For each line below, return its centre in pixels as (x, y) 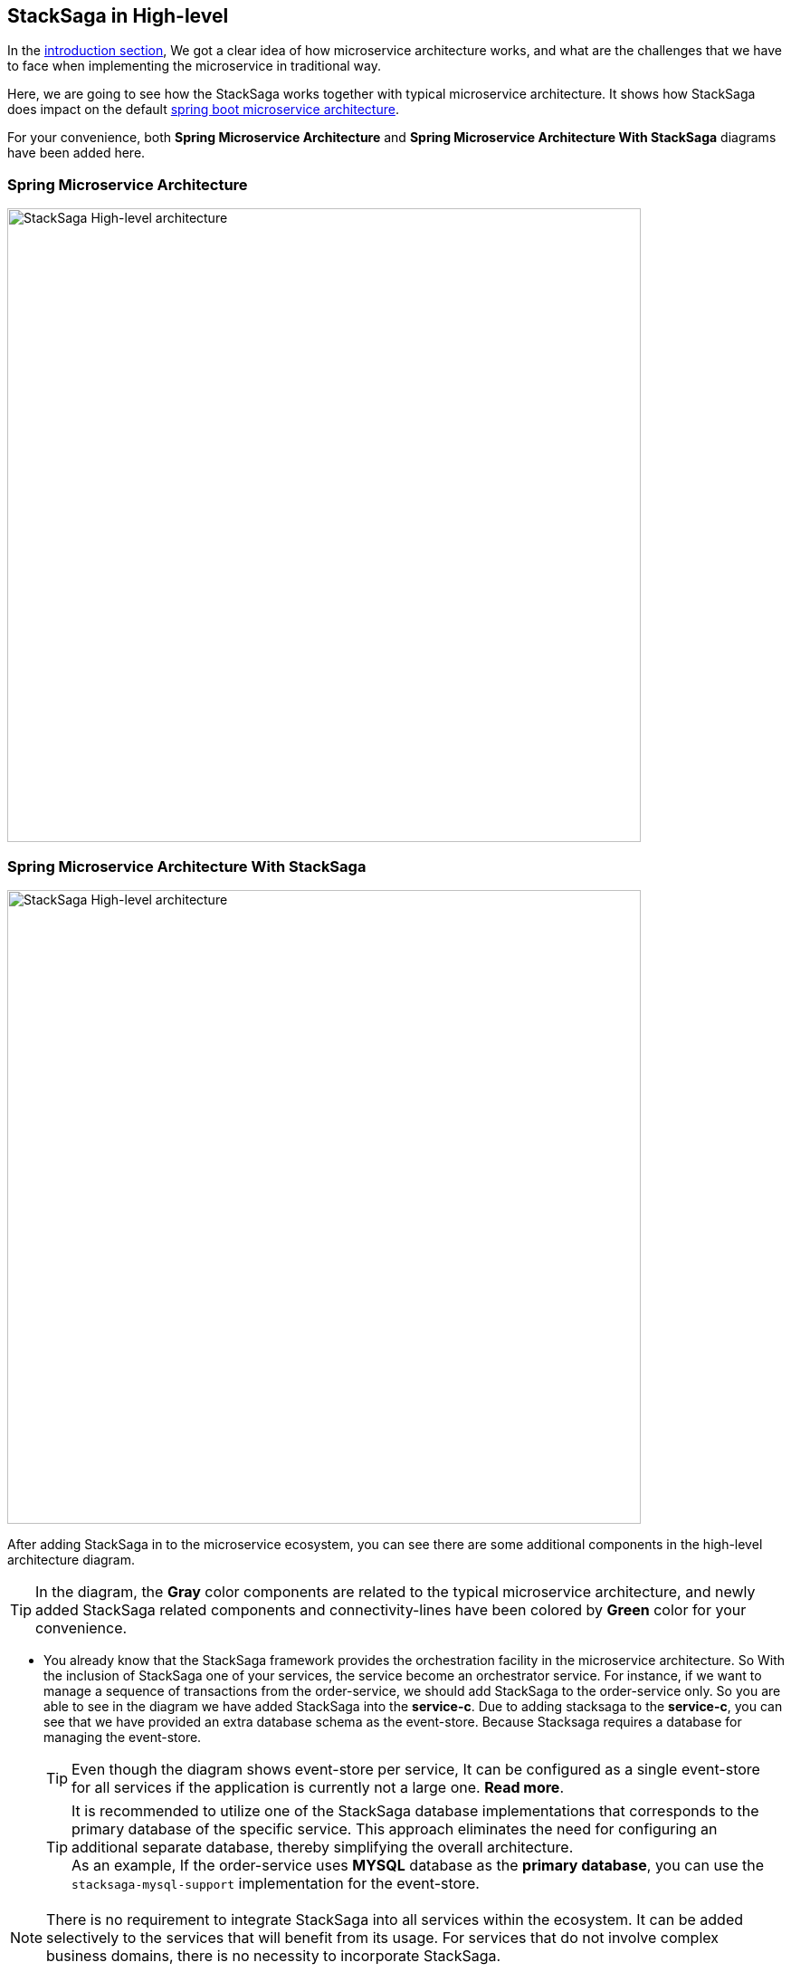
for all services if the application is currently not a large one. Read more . (318, 1787)
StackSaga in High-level (118, 16)
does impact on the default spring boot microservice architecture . (203, 110)
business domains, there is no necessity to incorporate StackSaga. (274, 1955)
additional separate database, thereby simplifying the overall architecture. (323, 1847)
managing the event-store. (123, 1737)
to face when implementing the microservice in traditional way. (194, 66)
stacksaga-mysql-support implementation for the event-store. (276, 1883)
